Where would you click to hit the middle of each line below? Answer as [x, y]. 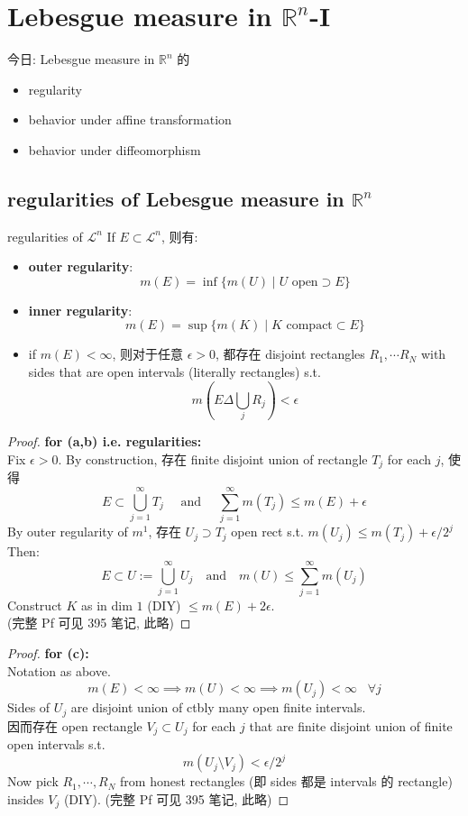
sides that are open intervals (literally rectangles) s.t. [174, 372]
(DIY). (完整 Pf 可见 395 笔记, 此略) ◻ [176, 798]
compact [309, 326]
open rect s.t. [267, 532]
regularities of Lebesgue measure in [176, 198]
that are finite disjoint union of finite [351, 725]
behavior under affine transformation [130, 119]
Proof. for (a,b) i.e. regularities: [105, 441]
